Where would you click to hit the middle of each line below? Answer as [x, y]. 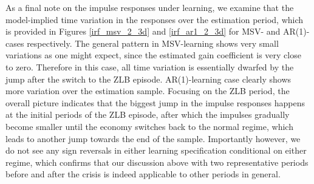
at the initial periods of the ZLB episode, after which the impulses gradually [148, 114]
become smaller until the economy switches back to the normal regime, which [149, 126]
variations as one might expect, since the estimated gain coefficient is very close [153, 55]
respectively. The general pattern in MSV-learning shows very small [153, 43]
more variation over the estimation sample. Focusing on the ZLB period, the [148, 91]
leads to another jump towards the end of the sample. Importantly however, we [153, 138]
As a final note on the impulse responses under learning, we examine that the [150, 7]
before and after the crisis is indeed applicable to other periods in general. [143, 174]
